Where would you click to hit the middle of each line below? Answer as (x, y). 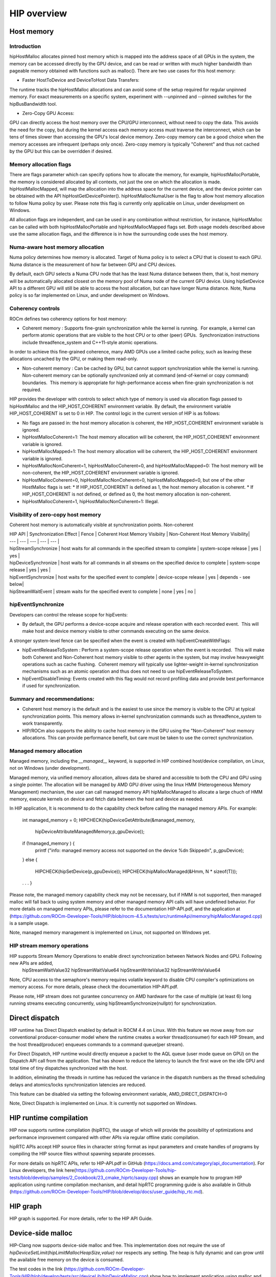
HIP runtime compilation (49, 1118)
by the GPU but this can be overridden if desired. (61, 151)
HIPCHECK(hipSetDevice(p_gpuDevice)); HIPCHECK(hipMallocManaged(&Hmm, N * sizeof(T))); (136, 871)
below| (17, 584)
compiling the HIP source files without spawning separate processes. (82, 1154)
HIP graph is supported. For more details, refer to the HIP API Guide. (81, 1219)
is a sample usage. (29, 923)
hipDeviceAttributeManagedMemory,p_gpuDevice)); (90, 832)
